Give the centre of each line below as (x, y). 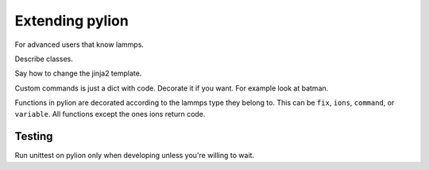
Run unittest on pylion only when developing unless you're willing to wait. (134, 156)
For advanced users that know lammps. (79, 44)
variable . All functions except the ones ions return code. (110, 114)
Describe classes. (44, 59)
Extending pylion (71, 21)
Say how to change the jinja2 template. (78, 73)
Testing (34, 136)
